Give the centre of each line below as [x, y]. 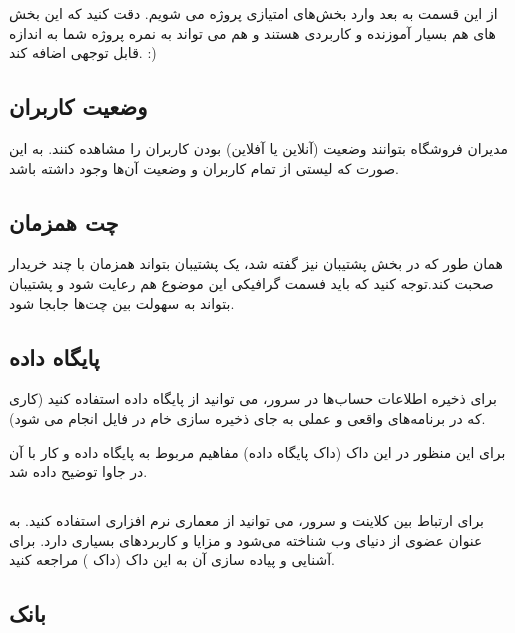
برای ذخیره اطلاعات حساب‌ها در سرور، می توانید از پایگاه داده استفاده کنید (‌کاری [253, 398]
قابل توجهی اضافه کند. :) [83, 52]
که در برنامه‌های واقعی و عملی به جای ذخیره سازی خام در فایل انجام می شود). [247, 417]
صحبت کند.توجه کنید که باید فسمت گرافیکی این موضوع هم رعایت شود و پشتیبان [251, 282]
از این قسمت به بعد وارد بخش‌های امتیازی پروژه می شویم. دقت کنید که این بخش [253, 13]
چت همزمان [64, 221]
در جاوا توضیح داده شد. [78, 471]
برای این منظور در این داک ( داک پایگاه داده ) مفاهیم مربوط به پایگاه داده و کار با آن [257, 451]
